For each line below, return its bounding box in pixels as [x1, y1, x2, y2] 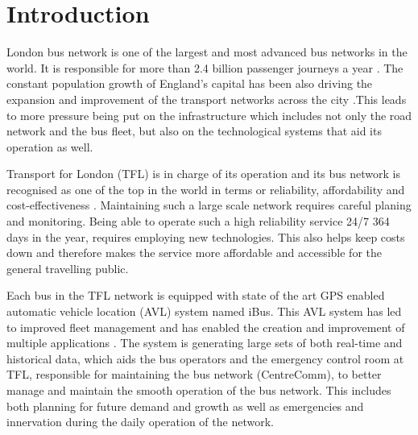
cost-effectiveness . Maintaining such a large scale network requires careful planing [6, 197, 412, 213]
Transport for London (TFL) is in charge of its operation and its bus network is [6, 165, 400, 182]
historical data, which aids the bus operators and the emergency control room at [6, 350, 404, 367]
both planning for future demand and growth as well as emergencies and [6, 397, 364, 414]
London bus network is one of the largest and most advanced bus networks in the [6, 43, 408, 60]
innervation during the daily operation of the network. [6, 413, 274, 430]
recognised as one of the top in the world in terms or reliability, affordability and [6, 180, 405, 197]
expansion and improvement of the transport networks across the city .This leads [6, 90, 407, 107]
